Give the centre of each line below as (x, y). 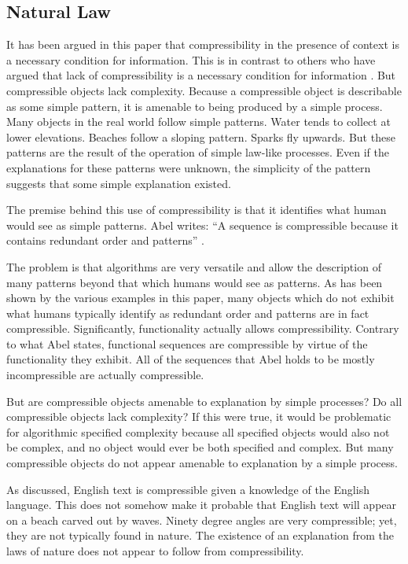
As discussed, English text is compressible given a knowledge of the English (188, 489)
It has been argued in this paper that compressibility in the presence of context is (203, 44)
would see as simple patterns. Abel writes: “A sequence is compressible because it (202, 225)
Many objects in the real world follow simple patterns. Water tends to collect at (198, 122)
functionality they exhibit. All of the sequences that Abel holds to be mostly (191, 359)
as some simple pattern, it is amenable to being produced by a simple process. (195, 106)
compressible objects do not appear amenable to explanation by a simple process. (202, 463)
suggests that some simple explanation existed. (119, 183)
